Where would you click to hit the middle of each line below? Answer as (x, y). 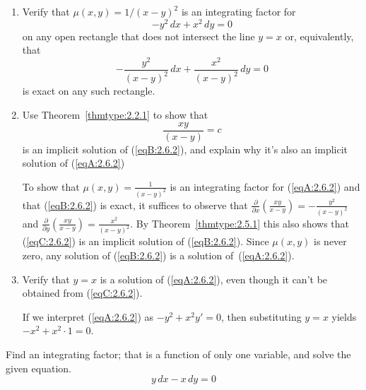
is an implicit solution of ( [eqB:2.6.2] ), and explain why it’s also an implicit (185, 149)
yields (344, 316)
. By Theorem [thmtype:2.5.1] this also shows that (240, 223)
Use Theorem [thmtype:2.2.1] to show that (115, 114)
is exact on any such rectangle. (89, 91)
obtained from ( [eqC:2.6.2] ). (82, 293)
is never (330, 241)
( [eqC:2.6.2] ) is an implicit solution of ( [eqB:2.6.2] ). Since (146, 241)
